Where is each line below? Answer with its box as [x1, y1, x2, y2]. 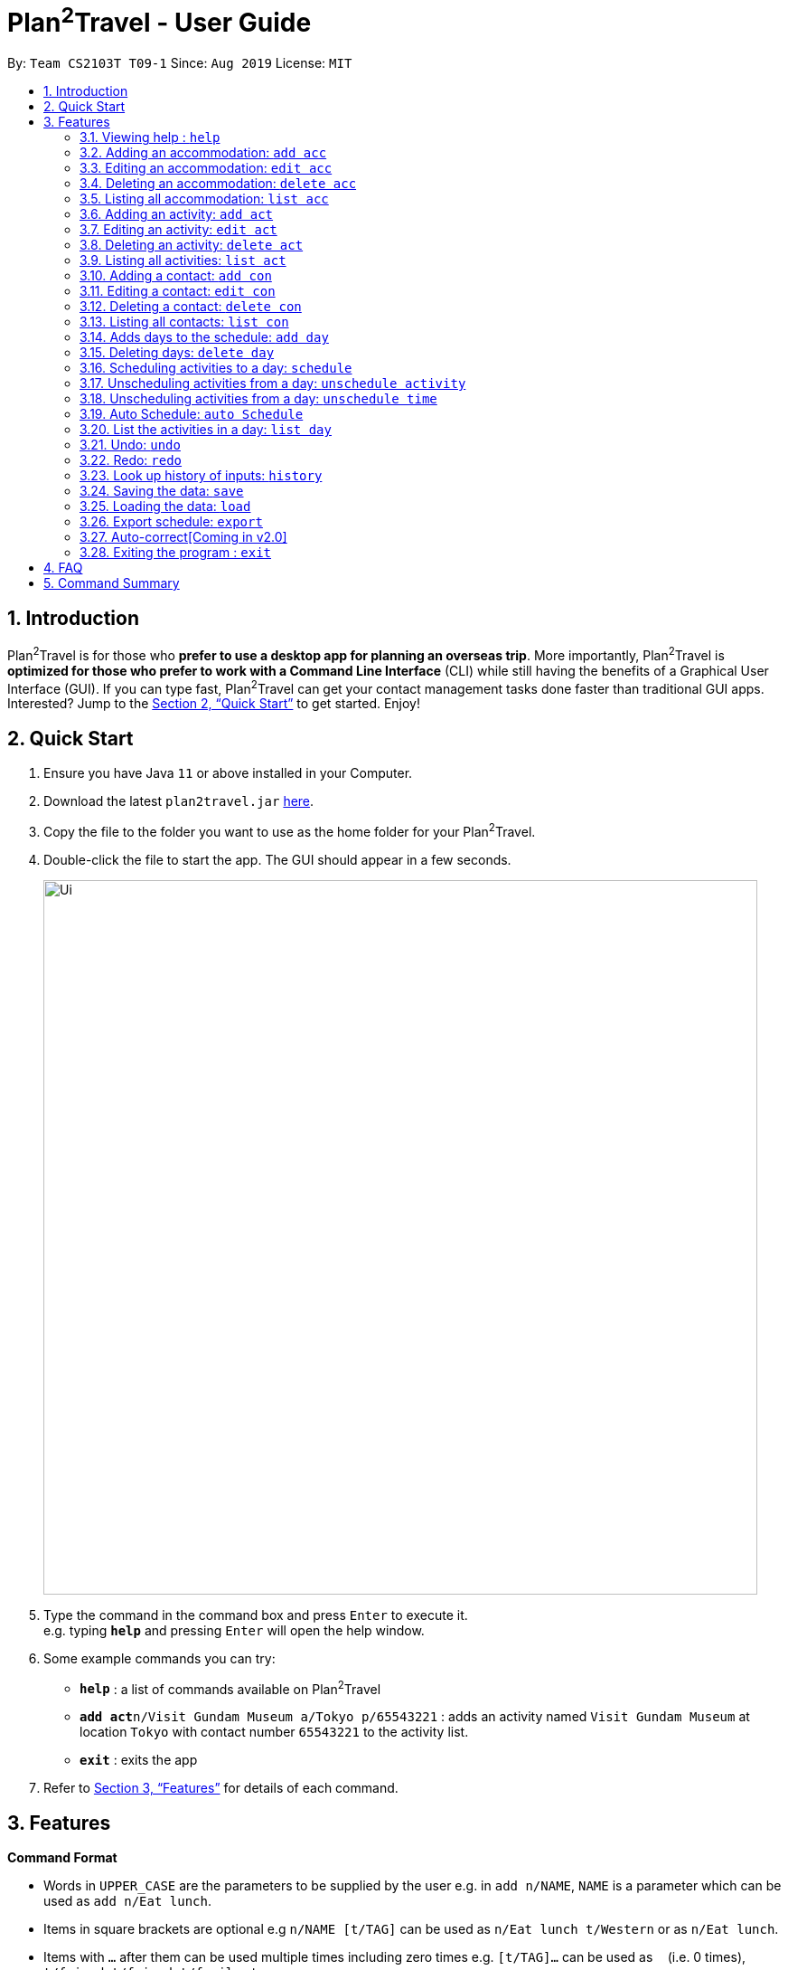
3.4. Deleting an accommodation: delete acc [80, 175, 357, 192]
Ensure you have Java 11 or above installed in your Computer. [43, 765, 413, 781]
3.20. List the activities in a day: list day [80, 421, 332, 438]
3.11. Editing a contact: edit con [80, 283, 276, 299]
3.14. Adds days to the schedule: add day [80, 329, 329, 346]
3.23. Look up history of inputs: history [80, 468, 323, 484]
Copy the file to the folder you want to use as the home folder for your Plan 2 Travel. [43, 821, 536, 839]
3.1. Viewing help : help [80, 129, 220, 146]
